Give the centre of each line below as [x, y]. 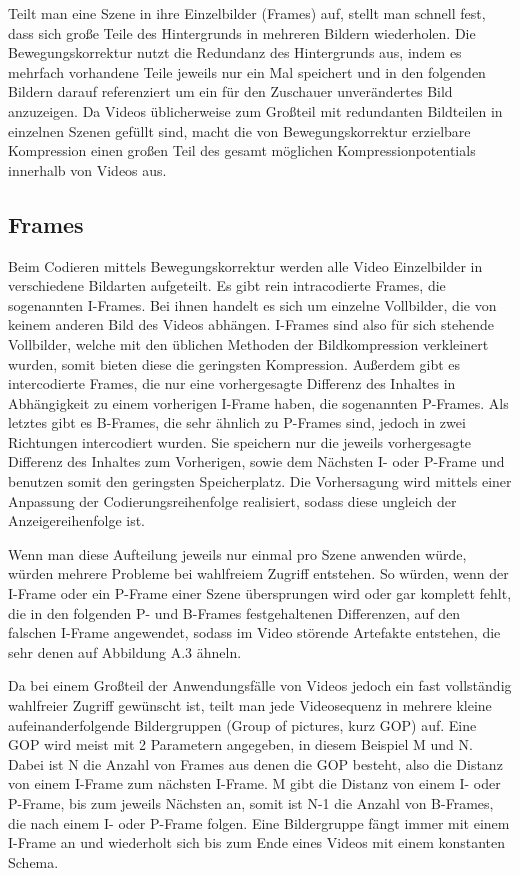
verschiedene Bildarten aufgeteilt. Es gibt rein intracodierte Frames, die [227, 285]
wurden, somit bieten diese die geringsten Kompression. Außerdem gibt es [234, 363]
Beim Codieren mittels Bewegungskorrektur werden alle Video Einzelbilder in [245, 265]
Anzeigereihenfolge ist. [77, 520]
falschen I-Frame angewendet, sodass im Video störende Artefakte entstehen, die [254, 632]
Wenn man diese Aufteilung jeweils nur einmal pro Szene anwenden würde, [237, 553]
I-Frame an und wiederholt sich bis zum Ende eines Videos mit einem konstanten [257, 842]
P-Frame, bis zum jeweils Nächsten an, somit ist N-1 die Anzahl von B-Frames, [251, 802]
